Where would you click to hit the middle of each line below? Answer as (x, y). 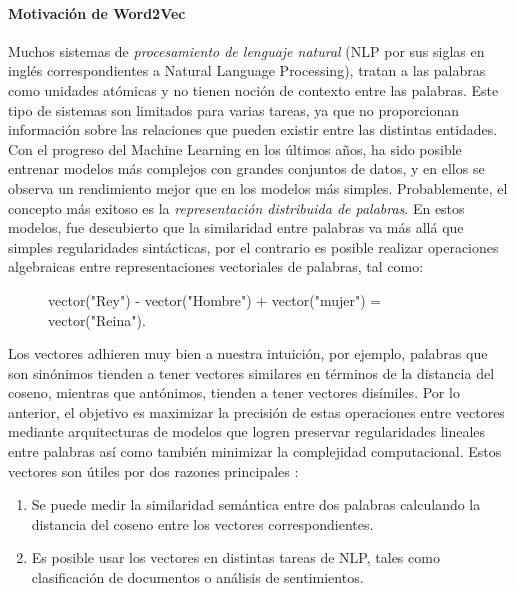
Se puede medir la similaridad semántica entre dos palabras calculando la (256, 504)
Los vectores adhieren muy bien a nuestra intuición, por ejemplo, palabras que (248, 353)
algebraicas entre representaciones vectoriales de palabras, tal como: (216, 266)
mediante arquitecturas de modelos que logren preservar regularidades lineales (247, 431)
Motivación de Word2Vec (97, 12)
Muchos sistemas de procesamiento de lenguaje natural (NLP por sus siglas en (246, 50)
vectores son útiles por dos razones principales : (153, 470)
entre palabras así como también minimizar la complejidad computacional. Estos (255, 451)
